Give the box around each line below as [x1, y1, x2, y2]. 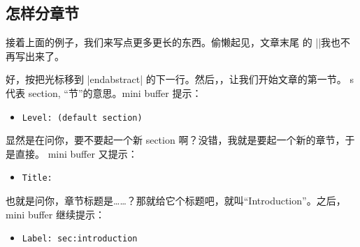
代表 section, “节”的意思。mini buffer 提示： [6, 85, 202, 100]
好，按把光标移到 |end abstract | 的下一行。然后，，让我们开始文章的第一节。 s [6, 72, 354, 87]
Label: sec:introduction [22, 234, 138, 244]
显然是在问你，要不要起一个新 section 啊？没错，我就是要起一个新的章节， [6, 133, 345, 147]
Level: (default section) [22, 112, 143, 123]
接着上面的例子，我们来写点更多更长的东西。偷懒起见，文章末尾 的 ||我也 [6, 35, 341, 50]
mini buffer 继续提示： [6, 207, 105, 221]
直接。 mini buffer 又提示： [15, 146, 138, 160]
